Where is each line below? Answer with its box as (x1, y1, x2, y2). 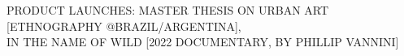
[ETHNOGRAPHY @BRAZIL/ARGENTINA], (7, 17, 241, 34)
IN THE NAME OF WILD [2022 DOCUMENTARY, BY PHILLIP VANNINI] (7, 33, 399, 50)
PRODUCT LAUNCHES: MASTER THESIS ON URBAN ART (7, 2, 329, 18)
